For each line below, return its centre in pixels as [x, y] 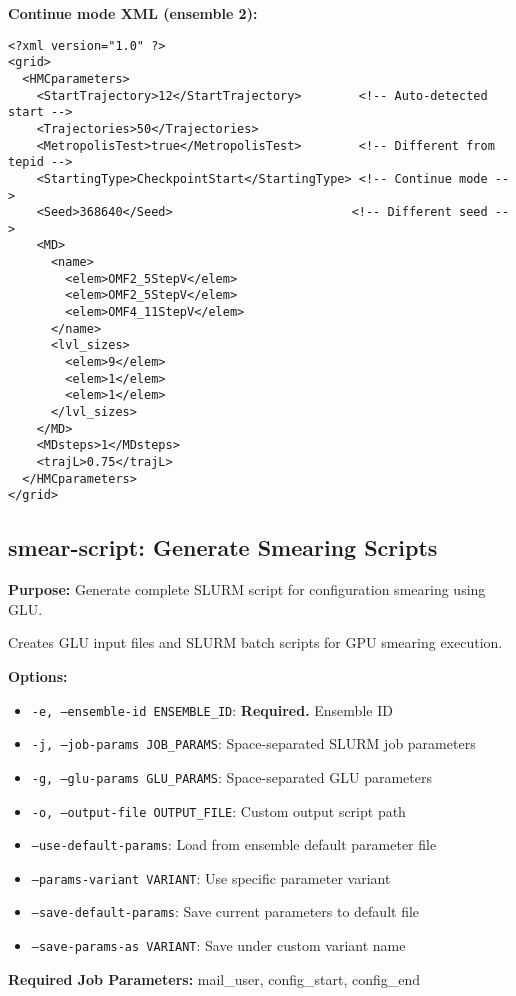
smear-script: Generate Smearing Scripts [223, 547]
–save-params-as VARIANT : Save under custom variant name [218, 945]
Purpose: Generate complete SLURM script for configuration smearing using [247, 589]
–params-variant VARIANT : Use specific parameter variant [211, 877]
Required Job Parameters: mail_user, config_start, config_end [214, 978]
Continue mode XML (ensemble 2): [133, 13]
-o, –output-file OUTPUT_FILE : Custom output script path [218, 810]
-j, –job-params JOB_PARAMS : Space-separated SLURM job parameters [253, 743]
